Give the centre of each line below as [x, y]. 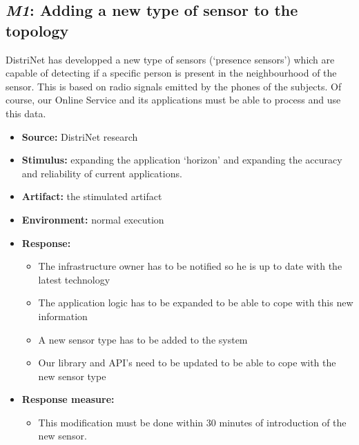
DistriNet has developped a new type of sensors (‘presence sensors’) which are [170, 59]
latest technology [74, 279]
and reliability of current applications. [102, 173]
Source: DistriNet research [80, 136]
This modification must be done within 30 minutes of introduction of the [192, 422]
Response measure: [68, 399]
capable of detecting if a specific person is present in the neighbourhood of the [171, 73]
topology [37, 30]
